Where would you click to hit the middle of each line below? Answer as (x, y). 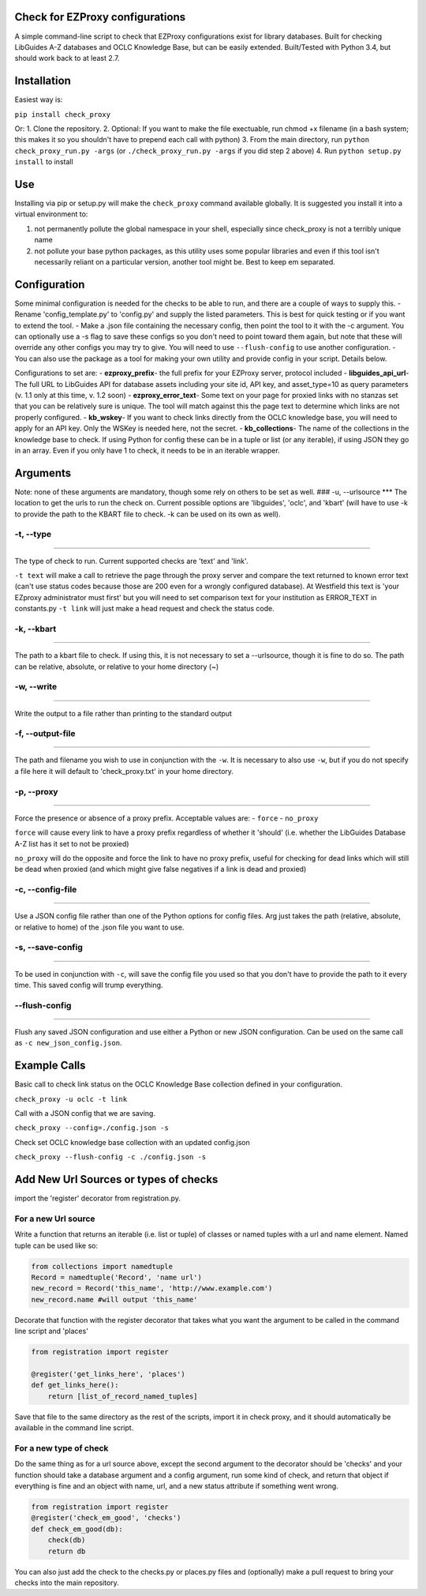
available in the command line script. (74, 1428)
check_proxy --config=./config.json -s (92, 1128)
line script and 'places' (51, 1331)
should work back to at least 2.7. (67, 58)
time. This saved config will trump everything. (89, 985)
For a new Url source (55, 1219)
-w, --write (36, 687)
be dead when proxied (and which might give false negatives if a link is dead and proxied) (161, 869)
